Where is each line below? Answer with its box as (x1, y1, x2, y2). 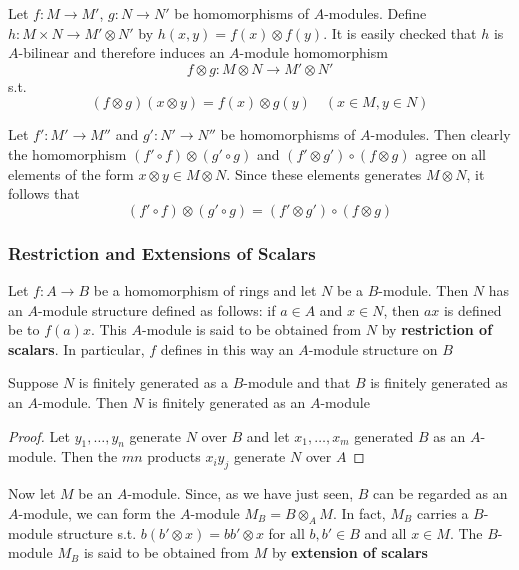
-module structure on (308, 338, 438, 359)
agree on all (415, 143, 486, 164)
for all (268, 522, 305, 543)
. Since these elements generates (226, 163, 422, 184)
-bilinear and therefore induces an (18, 42, 225, 63)
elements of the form (8, 163, 134, 184)
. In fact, (332, 502, 386, 523)
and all (364, 522, 407, 543)
